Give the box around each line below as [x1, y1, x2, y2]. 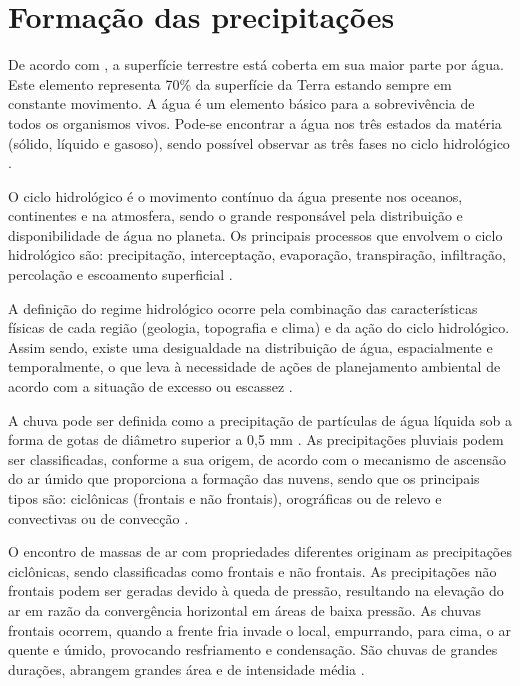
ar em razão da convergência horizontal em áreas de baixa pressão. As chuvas [8, 599, 482, 620]
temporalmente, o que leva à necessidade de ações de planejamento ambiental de [8, 356, 501, 377]
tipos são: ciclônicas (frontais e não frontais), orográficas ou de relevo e [8, 488, 442, 508]
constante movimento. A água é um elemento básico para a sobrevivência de [8, 93, 475, 114]
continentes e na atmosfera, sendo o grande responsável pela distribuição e [8, 205, 463, 226]
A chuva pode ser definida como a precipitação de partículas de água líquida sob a [8, 409, 512, 430]
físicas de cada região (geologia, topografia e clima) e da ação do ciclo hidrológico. [8, 317, 510, 338]
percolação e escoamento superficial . [8, 264, 233, 285]
